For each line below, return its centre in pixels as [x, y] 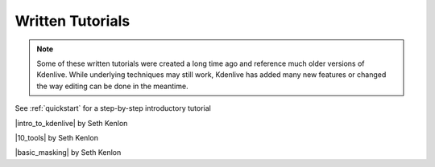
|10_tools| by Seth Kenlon [56, 137]
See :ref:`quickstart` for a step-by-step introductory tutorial [113, 108]
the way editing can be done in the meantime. [112, 86]
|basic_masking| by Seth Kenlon [68, 153]
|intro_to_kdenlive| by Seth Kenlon [71, 123]
